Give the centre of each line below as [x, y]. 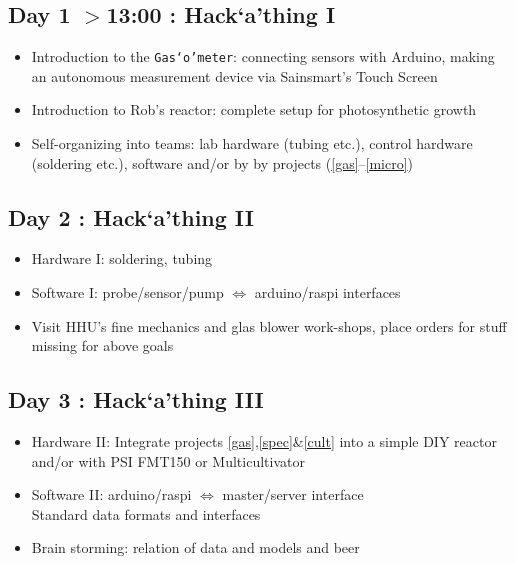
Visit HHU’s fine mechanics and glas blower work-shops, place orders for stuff [269, 325]
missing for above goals [102, 345]
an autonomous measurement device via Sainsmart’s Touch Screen [234, 75]
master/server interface [293, 494]
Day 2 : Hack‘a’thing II [131, 216]
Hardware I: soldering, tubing [122, 258]
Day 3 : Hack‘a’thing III [136, 399]
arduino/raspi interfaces [327, 292]
